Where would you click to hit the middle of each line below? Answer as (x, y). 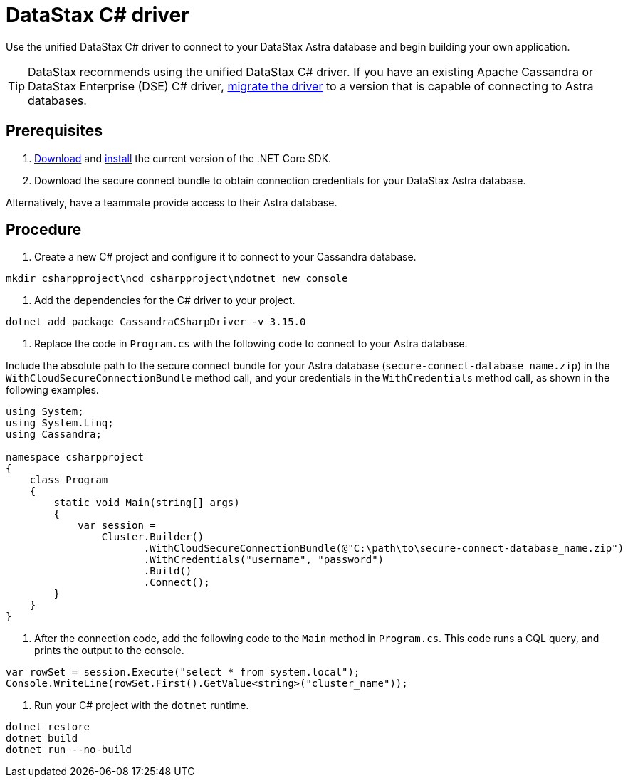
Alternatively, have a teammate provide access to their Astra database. (172, 202)
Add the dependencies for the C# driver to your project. (165, 300)
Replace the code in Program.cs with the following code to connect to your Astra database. (251, 344)
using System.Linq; (60, 423)
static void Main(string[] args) (147, 503)
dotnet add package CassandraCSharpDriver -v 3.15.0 (156, 322)
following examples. (52, 390)
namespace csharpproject (75, 457)
